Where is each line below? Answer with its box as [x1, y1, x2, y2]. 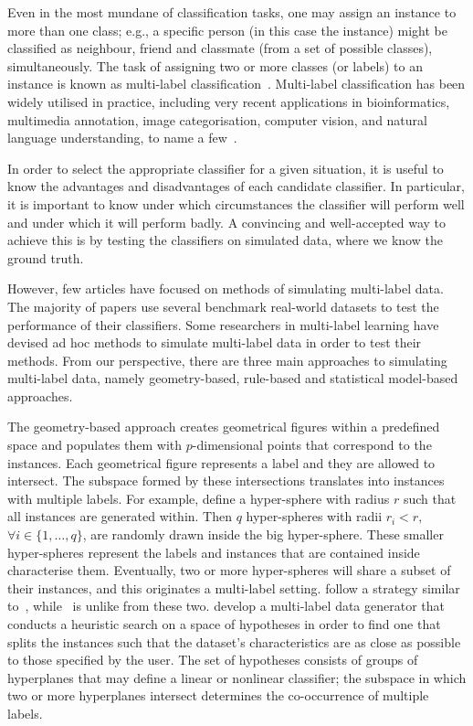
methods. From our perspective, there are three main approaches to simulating [7, 350, 447, 369]
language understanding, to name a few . [7, 128, 237, 147]
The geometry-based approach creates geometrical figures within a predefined [7, 417, 440, 436]
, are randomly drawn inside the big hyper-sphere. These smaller [82, 525, 444, 544]
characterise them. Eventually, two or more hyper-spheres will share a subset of [7, 561, 451, 580]
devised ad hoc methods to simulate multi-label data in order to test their [7, 333, 422, 352]
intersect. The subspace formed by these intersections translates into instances [7, 471, 445, 490]
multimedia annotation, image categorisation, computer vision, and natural [7, 110, 427, 129]
